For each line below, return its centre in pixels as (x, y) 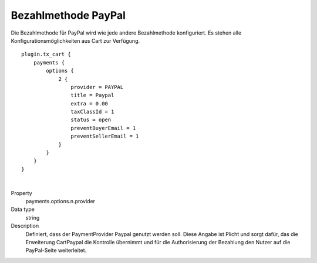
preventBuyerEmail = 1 (103, 128)
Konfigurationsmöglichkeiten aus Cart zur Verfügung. (75, 40)
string (33, 217)
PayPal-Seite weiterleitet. (56, 250)
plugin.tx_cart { (46, 54)
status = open (91, 120)
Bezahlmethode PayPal (68, 15)
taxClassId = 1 (92, 112)
